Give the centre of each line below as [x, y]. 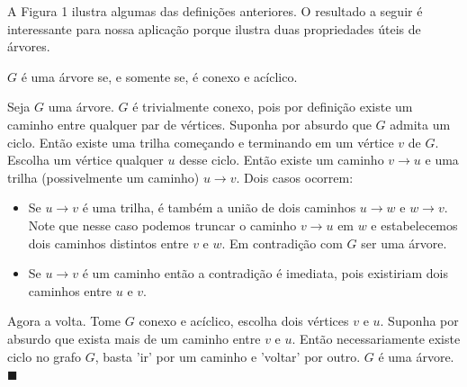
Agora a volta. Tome [64, 321]
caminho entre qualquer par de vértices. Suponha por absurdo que [189, 124]
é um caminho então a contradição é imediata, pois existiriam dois [265, 273]
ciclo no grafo [45, 356]
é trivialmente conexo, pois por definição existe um [273, 107]
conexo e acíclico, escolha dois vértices [244, 321]
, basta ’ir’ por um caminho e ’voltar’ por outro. [228, 356]
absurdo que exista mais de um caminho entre [134, 338]
